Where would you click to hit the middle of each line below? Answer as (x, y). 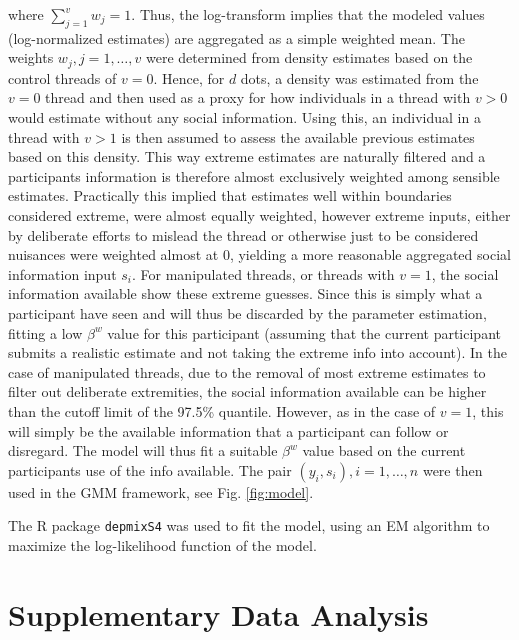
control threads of (62, 77)
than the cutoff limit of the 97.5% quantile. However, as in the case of (222, 410)
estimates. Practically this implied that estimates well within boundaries (230, 195)
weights (31, 57)
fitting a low (45, 332)
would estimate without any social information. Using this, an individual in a (244, 117)
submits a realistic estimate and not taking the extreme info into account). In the (257, 352)
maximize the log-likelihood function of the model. (162, 544)
